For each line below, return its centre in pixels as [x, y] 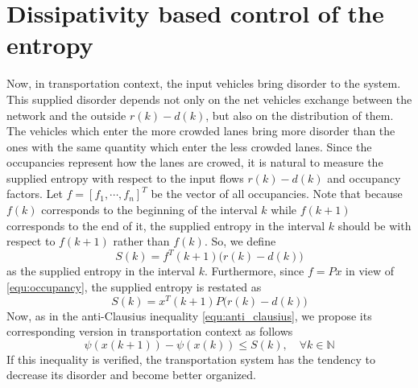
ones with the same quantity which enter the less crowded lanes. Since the [189, 146]
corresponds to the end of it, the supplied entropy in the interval [166, 225]
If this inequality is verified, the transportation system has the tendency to [191, 359]
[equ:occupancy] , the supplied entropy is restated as [134, 286]
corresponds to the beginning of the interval [149, 210]
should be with [375, 225]
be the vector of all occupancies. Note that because [277, 194]
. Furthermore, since [254, 271]
